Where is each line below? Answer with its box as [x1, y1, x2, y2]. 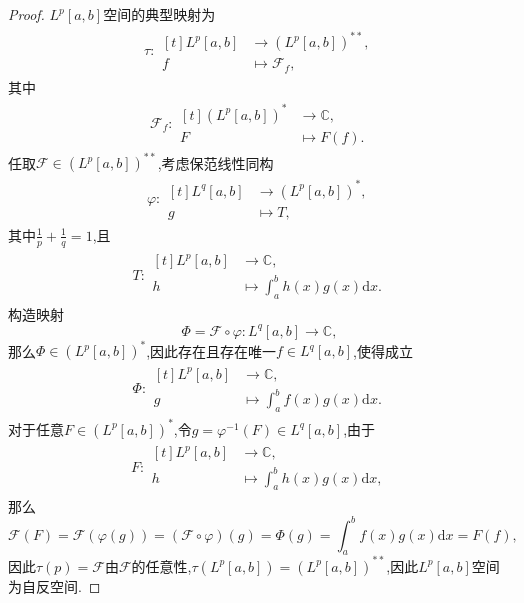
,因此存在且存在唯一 [146, 340, 277, 361]
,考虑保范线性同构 [157, 152, 274, 173]
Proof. [8, 4, 45, 24]
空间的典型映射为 [103, 4, 216, 24]
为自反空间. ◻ [8, 575, 101, 596]
